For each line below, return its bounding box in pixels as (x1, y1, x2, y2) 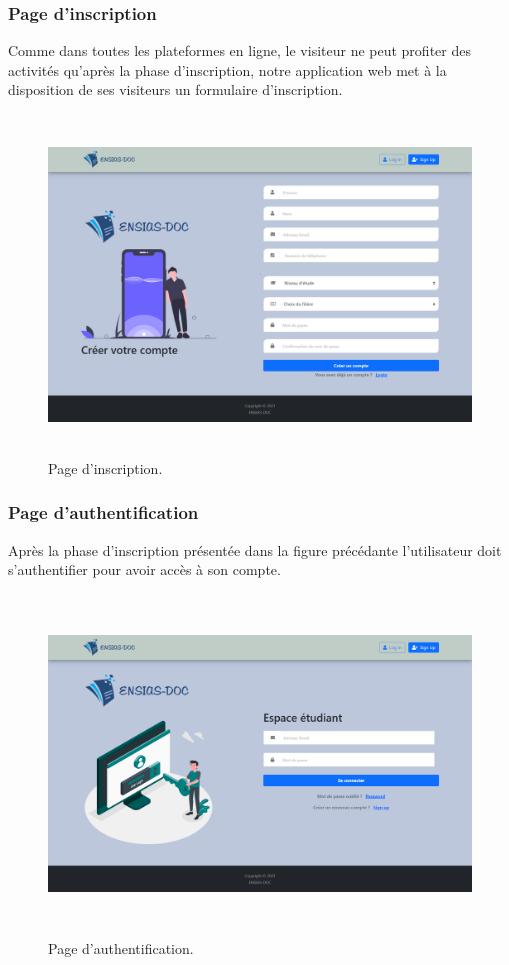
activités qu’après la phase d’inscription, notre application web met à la (8, 59, 447, 80)
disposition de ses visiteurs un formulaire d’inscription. (8, 79, 343, 100)
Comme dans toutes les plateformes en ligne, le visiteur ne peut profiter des (8, 40, 471, 61)
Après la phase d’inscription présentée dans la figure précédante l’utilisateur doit (8, 539, 502, 560)
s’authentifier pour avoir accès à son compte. (8, 559, 281, 580)
